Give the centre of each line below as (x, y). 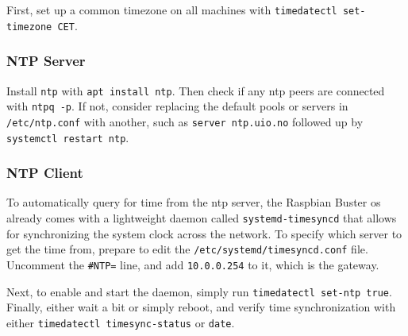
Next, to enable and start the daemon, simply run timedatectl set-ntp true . (199, 291)
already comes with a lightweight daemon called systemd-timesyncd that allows (202, 217)
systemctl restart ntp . (68, 137)
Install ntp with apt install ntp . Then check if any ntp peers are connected (196, 90)
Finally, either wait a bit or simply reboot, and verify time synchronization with (201, 307)
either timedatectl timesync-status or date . (121, 322)
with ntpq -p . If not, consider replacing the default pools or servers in (177, 106)
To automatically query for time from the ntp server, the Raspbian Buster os (194, 202)
